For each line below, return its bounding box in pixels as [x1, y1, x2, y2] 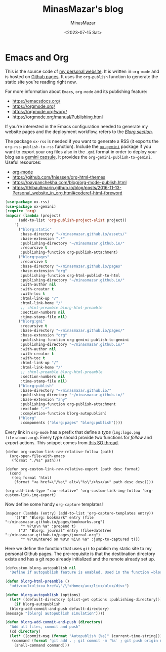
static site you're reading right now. [5, 79, 77, 85]
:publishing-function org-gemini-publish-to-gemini [20, 337, 129, 342]
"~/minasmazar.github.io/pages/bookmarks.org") [5, 519, 105, 524]
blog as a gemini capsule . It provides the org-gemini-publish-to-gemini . [5, 154, 152, 160]
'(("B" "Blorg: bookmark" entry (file [14, 515, 94, 520]
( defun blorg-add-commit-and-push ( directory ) [5, 620, 103, 625]
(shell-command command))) [14, 643, 70, 648]
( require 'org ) [5, 209, 37, 214]
